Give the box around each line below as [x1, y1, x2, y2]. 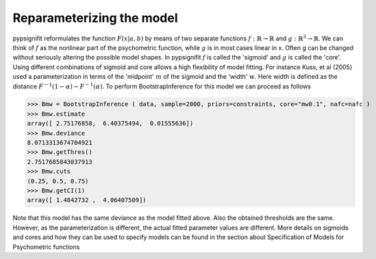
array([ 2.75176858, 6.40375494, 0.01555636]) [27, 120, 194, 127]
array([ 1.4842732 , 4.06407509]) [27, 196, 147, 204]
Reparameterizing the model [12, 10, 178, 25]
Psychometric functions [12, 243, 80, 251]
